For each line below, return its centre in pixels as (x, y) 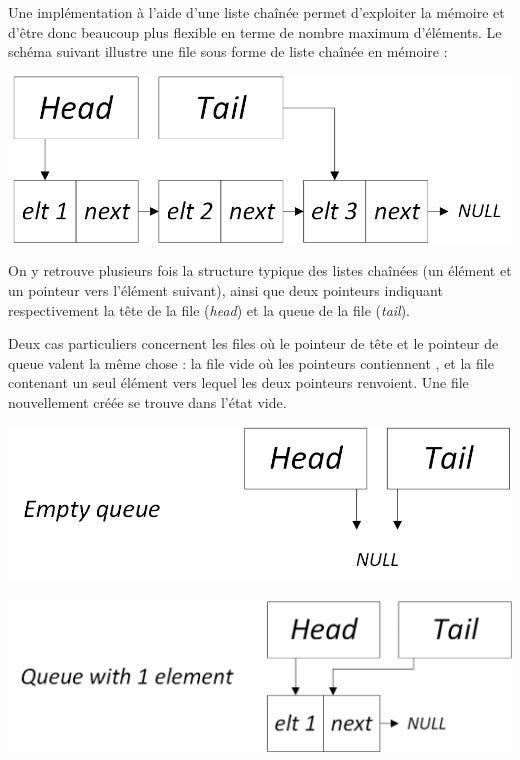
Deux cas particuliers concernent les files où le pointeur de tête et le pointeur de (253, 343)
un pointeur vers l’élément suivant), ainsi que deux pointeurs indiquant (225, 290)
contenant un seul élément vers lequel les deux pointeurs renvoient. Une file (238, 382)
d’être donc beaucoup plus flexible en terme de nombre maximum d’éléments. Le (255, 31)
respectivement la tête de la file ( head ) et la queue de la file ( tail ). (209, 309)
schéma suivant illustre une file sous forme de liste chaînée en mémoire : (228, 51)
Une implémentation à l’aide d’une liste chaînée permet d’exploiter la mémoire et (256, 12)
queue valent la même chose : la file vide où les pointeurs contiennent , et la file (251, 362)
